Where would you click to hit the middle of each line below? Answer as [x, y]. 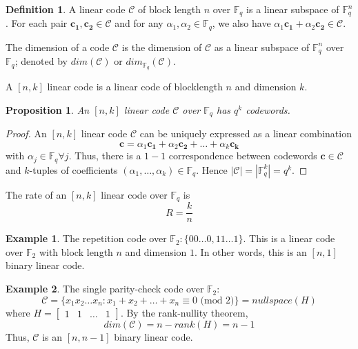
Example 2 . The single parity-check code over [105, 289]
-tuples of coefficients [73, 169]
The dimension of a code [58, 47]
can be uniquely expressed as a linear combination [246, 133]
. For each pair [37, 23]
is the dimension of [162, 47]
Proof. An [26, 133]
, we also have [241, 23]
